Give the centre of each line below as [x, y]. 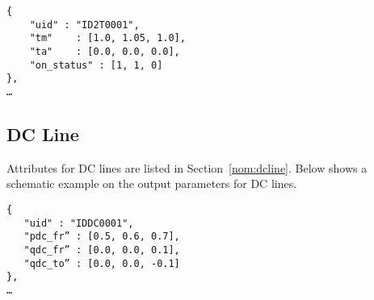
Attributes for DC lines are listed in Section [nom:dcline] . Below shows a [187, 167]
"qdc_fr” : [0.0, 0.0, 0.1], [102, 250]
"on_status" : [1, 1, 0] [96, 65]
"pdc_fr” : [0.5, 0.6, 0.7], [102, 237]
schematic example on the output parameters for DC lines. [152, 183]
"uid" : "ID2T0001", [84, 25]
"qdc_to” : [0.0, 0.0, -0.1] [102, 263]
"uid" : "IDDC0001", [79, 223]
